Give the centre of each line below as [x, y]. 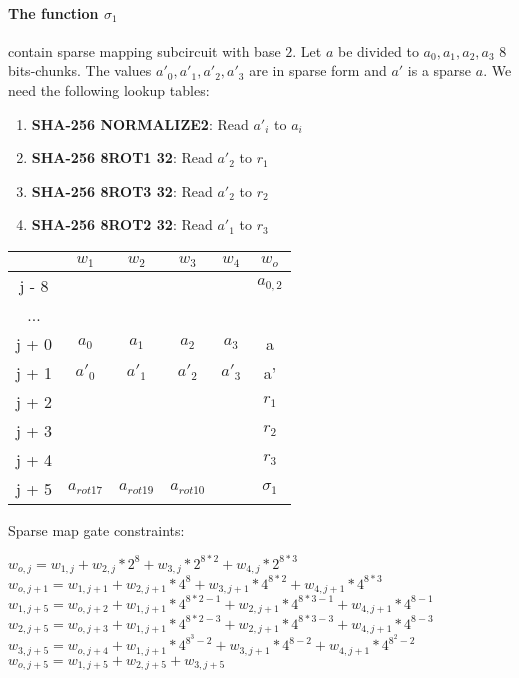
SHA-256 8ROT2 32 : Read [122, 224]
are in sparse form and [318, 70]
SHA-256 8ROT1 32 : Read [122, 157]
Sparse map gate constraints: [96, 529]
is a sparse [439, 70]
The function [53, 12]
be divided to [378, 50]
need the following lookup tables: [109, 89]
